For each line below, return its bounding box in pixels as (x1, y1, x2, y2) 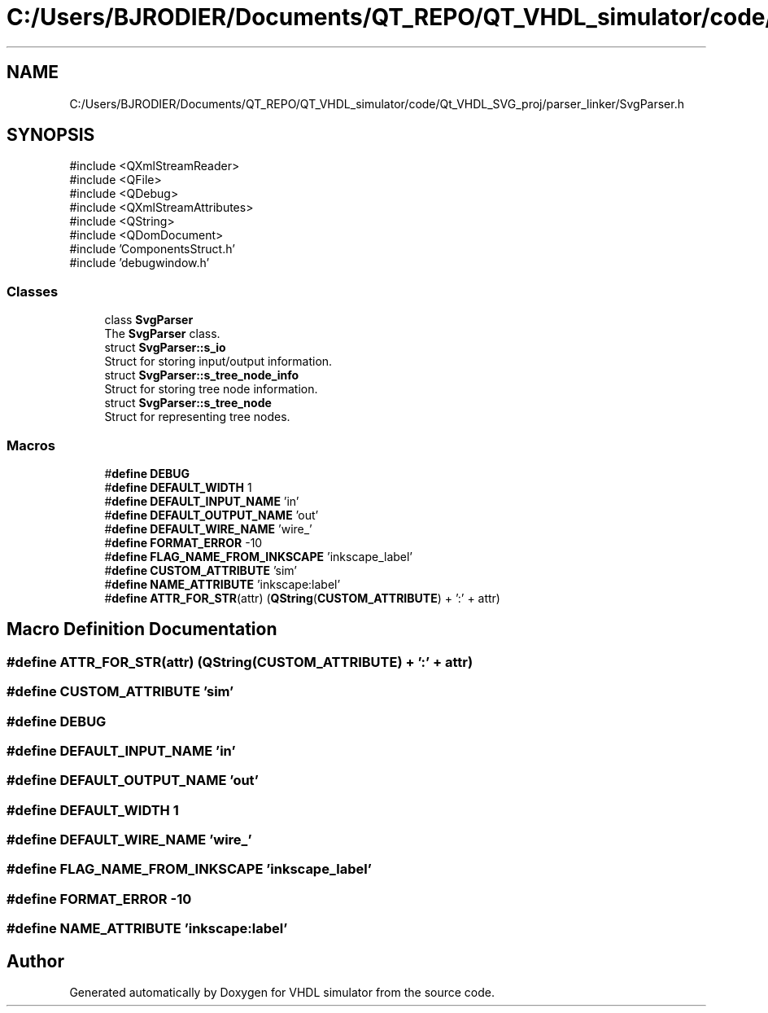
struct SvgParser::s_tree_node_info (104, 368, 299, 383)
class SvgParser (104, 313, 194, 327)
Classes (7, 283, 59, 300)
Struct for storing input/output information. (104, 354, 333, 369)
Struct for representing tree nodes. (104, 410, 290, 424)
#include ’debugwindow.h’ (69, 256, 210, 270)
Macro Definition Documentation (7, 619, 277, 640)
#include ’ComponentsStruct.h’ (69, 242, 235, 257)
